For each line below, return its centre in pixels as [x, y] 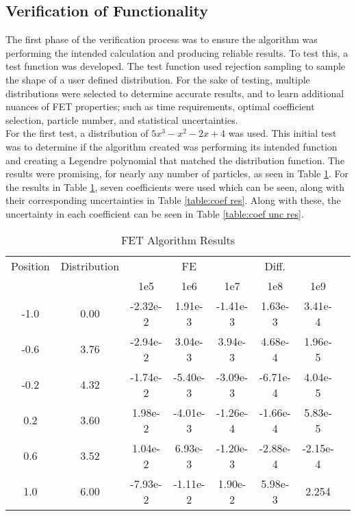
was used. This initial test [282, 133]
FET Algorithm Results [178, 240]
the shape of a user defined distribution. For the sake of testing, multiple [158, 79]
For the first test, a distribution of [77, 133]
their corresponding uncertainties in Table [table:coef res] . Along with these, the [173, 200]
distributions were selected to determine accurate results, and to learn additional [175, 93]
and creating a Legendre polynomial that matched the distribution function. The [175, 160]
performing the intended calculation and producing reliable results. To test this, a [177, 52]
